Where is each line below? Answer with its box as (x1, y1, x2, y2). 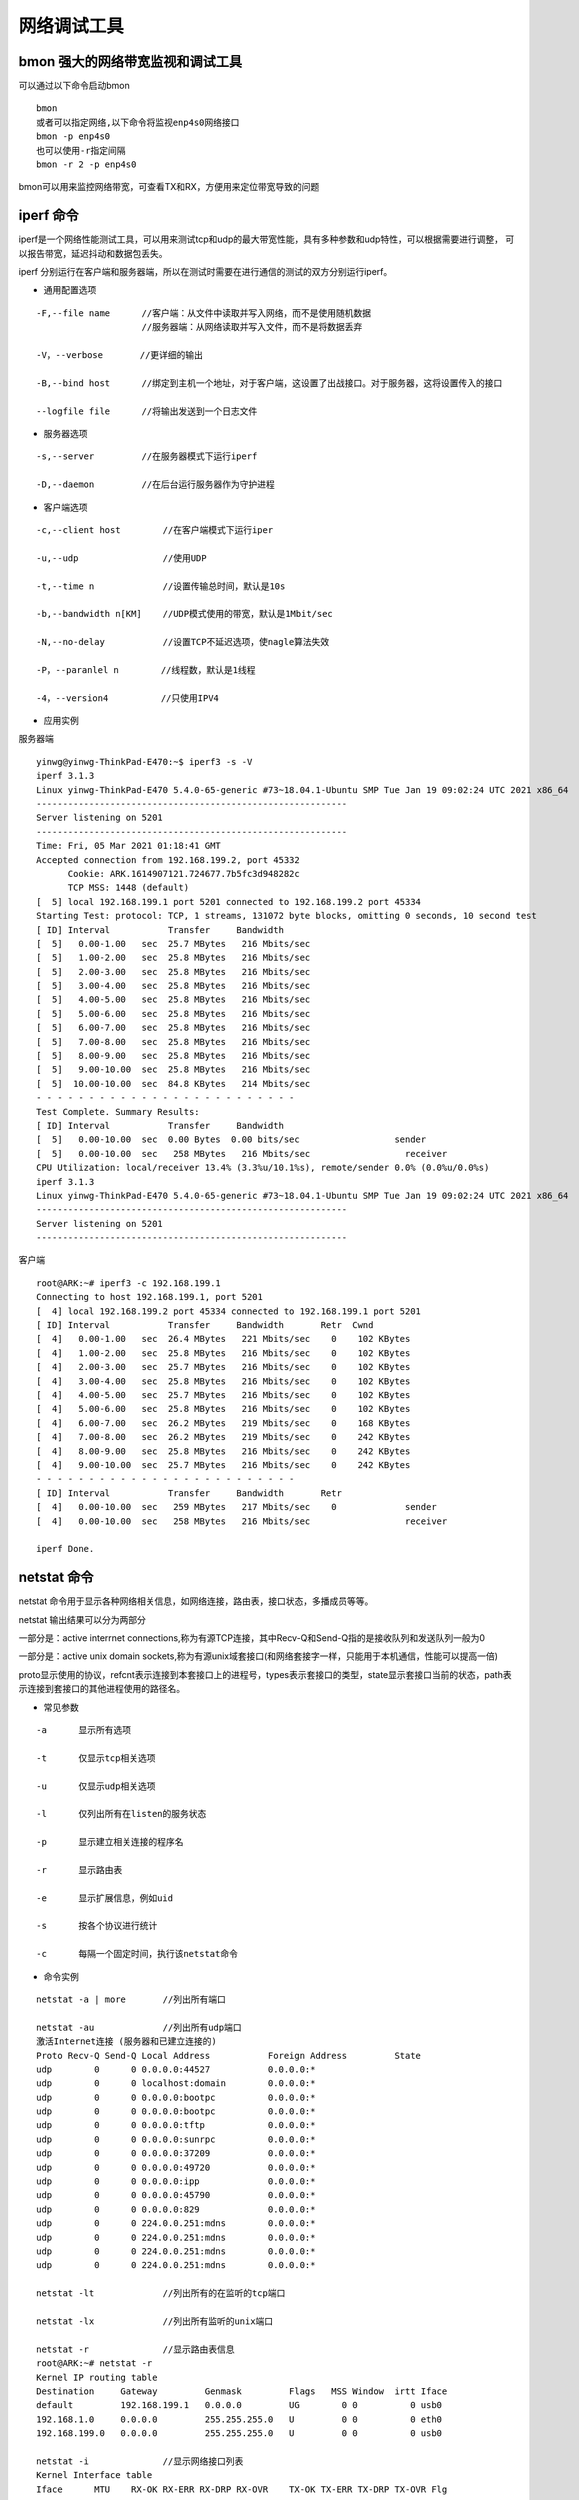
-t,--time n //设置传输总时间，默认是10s (36, 580, 286, 592)
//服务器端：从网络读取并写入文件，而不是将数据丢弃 (141, 321, 363, 333)
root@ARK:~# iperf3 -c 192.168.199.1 (36, 1277, 222, 1289)
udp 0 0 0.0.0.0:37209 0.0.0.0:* (36, 2148, 316, 2159)
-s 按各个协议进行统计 (36, 1920, 158, 1932)
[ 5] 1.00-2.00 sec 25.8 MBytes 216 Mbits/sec (36, 952, 311, 964)
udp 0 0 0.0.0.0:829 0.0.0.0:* (36, 2203, 316, 2215)
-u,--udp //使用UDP (36, 552, 207, 564)
